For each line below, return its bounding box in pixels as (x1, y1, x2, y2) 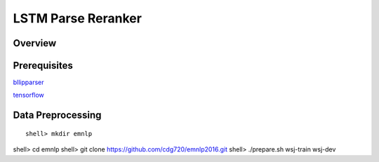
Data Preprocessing (13, 109, 102, 121)
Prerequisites (13, 60, 73, 72)
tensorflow (13, 91, 45, 100)
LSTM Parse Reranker (13, 11, 142, 26)
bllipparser (13, 78, 44, 87)
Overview (13, 37, 57, 49)
